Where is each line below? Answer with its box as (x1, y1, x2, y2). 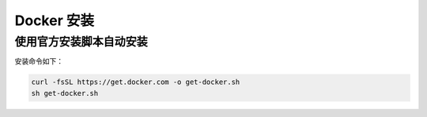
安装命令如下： (14, 57, 63, 66)
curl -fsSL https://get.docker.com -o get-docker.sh (31, 78, 240, 86)
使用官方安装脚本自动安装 (14, 35, 148, 49)
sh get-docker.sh (31, 89, 99, 97)
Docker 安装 (14, 12, 95, 29)
